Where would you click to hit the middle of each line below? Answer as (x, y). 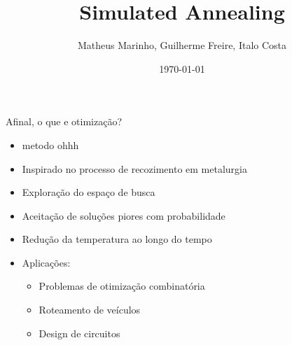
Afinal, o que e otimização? (64, 121)
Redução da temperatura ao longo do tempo (117, 239)
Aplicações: (46, 262)
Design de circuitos (79, 333)
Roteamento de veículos (90, 310)
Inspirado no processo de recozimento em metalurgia (134, 168)
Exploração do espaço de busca (89, 192)
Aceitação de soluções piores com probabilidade (124, 215)
